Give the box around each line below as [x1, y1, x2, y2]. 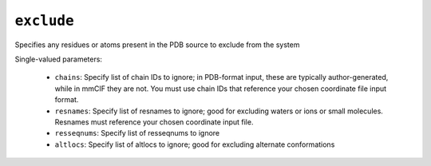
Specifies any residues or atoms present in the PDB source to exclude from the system [14, 40, 300, 49]
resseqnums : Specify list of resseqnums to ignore [54, 128, 220, 138]
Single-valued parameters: [14, 54, 103, 64]
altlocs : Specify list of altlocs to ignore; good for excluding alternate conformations [54, 140, 335, 149]
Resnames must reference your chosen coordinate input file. [54, 117, 254, 127]
